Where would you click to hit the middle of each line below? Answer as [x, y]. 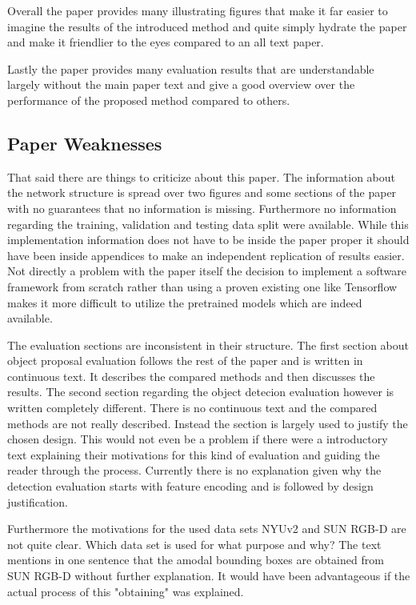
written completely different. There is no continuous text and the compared [192, 408]
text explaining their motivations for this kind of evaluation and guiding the [194, 454]
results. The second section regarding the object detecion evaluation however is [201, 392]
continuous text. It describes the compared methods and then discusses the [191, 376]
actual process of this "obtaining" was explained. [126, 591]
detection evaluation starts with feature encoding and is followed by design [190, 486]
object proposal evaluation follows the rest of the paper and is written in [185, 361]
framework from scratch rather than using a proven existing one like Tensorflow [202, 286]
